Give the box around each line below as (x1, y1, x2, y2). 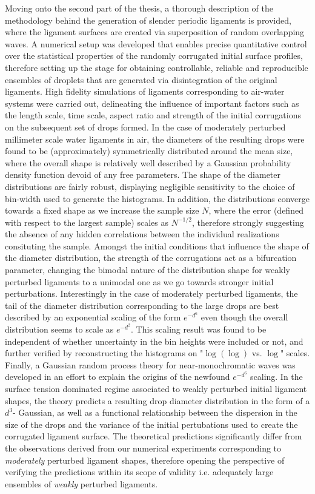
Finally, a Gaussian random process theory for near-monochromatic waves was (5, 358, 296, 371)
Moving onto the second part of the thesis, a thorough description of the (5, 2, 274, 14)
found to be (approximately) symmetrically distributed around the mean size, (5, 144, 293, 157)
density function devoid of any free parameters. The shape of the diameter (5, 168, 280, 181)
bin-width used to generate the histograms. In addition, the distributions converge (5, 192, 310, 205)
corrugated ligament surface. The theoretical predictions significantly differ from (5, 430, 302, 442)
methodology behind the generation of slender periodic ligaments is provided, (5, 13, 291, 26)
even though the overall (201, 311, 288, 323)
